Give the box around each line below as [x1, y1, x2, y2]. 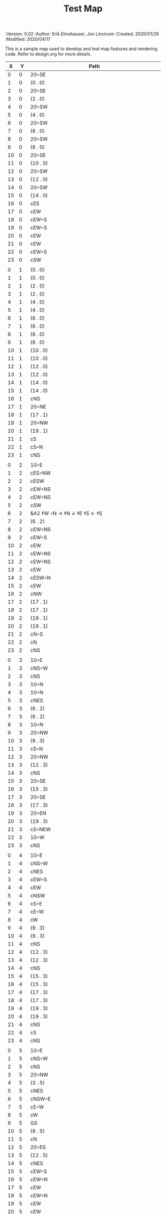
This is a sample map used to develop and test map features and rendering [5, 46, 158, 52]
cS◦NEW [30, 826, 51, 833]
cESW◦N [30, 575, 51, 581]
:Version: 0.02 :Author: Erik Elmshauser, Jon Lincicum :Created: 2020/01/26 [5, 31, 159, 37]
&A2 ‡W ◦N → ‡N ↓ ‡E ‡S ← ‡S [30, 510, 103, 517]
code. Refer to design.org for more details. [5, 51, 91, 57]
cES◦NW [30, 469, 51, 476]
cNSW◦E [30, 1096, 51, 1102]
